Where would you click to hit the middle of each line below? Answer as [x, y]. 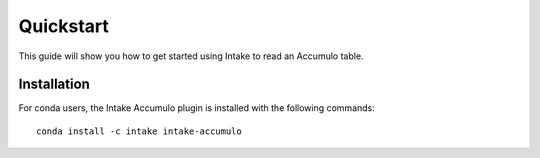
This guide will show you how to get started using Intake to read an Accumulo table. [191, 56]
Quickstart [64, 26]
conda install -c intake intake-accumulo [139, 131]
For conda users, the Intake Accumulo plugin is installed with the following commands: [196, 108]
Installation [54, 84]
